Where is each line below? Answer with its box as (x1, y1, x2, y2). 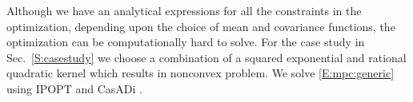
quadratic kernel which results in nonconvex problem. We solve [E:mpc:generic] (6, 65, 395, 81)
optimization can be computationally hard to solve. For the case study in (6, 33, 365, 50)
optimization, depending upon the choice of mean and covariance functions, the (6, 18, 395, 34)
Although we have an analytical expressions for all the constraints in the (6, 2, 362, 18)
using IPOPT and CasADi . (6, 80, 142, 96)
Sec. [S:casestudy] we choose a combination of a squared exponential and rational (6, 49, 407, 65)
